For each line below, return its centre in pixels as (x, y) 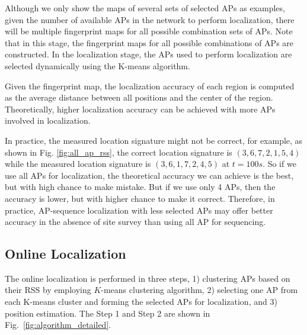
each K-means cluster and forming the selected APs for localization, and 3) (141, 302)
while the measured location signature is (78, 164)
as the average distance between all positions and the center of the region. (139, 97)
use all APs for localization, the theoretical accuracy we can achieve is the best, (149, 175)
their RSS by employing (48, 290)
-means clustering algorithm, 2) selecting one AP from (199, 290)
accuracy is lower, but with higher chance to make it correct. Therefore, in (140, 198)
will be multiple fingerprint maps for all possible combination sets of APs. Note (149, 31)
